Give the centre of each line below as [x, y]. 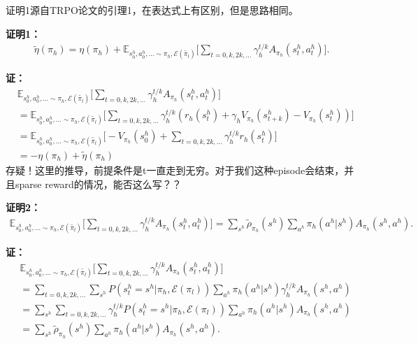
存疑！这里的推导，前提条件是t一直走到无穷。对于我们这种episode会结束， [175, 170]
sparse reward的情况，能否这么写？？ [98, 184]
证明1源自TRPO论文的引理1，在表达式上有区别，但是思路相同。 [152, 10]
